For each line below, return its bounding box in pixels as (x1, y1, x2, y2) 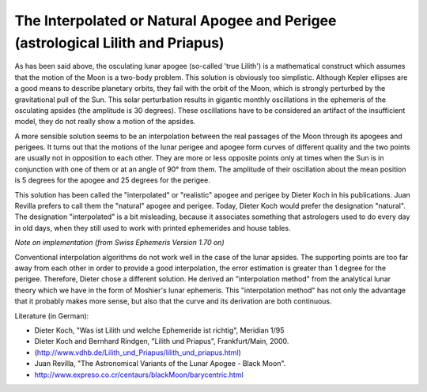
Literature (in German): (14, 311, 89, 320)
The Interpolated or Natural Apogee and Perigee (14, 12, 337, 29)
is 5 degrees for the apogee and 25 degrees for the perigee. (14, 175, 211, 185)
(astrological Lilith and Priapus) (14, 34, 225, 51)
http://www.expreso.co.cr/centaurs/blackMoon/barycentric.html (34, 370, 244, 379)
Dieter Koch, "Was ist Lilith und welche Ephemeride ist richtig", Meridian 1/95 (34, 325, 285, 335)
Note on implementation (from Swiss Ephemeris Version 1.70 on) (14, 238, 225, 247)
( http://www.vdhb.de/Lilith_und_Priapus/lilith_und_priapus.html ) (34, 348, 241, 357)
